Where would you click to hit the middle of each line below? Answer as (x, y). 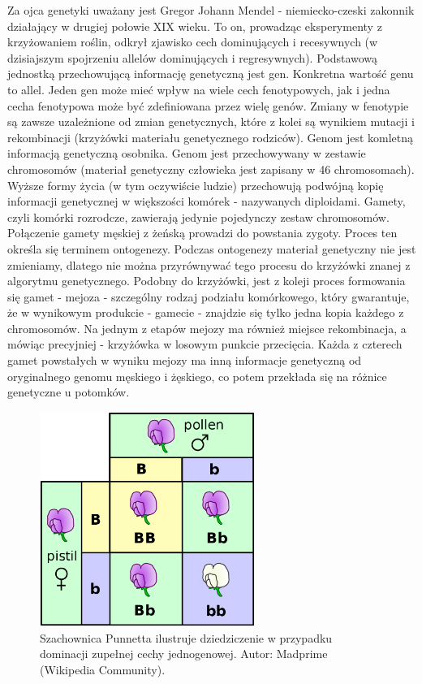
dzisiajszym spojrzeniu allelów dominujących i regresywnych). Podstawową (193, 57)
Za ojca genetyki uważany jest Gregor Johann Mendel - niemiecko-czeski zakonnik (211, 10)
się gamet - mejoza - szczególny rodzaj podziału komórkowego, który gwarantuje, (209, 296)
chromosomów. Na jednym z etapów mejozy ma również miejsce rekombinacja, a (207, 328)
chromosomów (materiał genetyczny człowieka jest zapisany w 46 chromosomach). (211, 169)
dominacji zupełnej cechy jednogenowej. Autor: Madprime (184, 654)
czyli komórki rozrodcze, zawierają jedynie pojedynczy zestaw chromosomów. (198, 216)
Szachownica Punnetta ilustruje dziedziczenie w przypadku (186, 637)
